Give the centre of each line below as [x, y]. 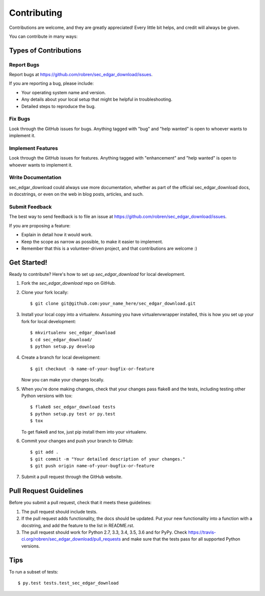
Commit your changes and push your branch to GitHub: [77, 441]
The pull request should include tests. [59, 512]
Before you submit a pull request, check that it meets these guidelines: [80, 503]
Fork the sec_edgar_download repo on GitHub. [69, 283]
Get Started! [28, 262]
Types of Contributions [45, 50]
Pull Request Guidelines [46, 491]
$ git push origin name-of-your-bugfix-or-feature [92, 466]
